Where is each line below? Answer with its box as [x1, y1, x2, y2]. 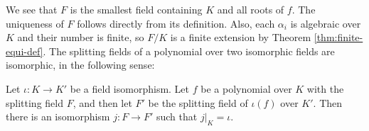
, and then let [73, 95, 132, 110]
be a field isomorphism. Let [70, 81, 190, 96]
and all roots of [217, 2, 284, 16]
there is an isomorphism [6, 109, 110, 124]
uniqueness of [6, 16, 64, 30]
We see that [6, 2, 58, 16]
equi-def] [6, 43, 43, 58]
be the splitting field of [148, 95, 248, 110]
